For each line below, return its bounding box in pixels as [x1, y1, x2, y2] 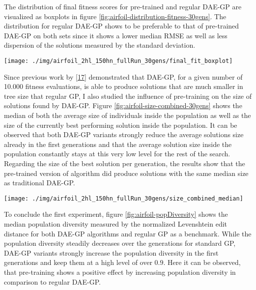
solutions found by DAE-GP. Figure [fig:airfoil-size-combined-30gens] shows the [4, 100, 242, 111]
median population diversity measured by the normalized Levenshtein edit [4, 219, 228, 229]
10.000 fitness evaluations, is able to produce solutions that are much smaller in [4, 81, 243, 91]
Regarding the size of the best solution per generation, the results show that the [4, 158, 245, 168]
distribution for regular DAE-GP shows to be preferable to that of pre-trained [4, 21, 239, 31]
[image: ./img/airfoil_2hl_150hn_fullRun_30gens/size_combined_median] [4, 195, 243, 202]
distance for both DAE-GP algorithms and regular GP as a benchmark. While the [4, 228, 252, 238]
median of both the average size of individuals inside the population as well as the [4, 110, 251, 120]
